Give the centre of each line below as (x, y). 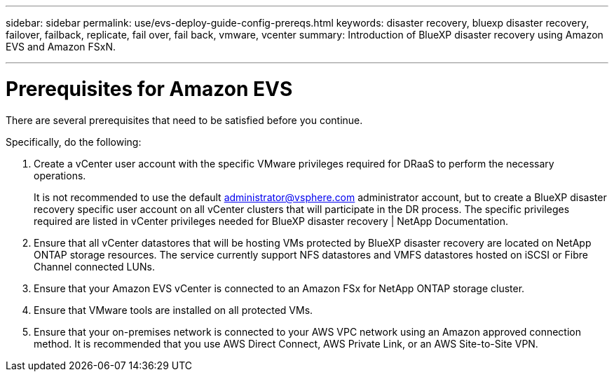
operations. (60, 175)
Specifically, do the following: (74, 142)
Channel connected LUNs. (94, 266)
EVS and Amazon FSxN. (61, 47)
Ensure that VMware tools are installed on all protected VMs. (173, 310)
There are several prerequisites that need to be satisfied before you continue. (184, 120)
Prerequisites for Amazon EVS (149, 89)
